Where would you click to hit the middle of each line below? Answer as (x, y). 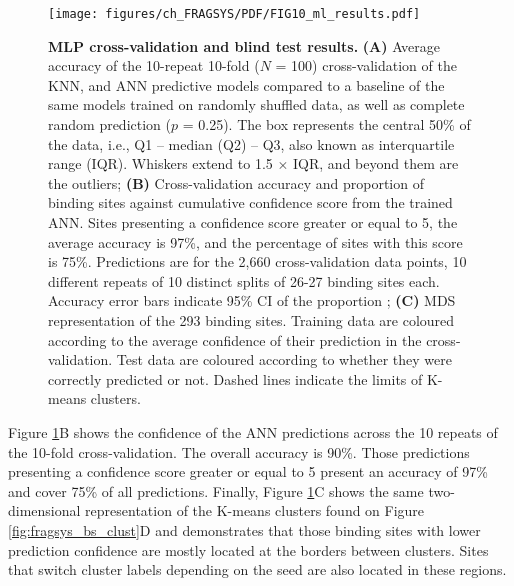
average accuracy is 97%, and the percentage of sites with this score (255, 241)
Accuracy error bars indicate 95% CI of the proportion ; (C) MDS (252, 300)
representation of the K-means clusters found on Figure (255, 510)
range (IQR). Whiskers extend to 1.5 (160, 163)
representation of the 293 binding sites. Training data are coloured (251, 319)
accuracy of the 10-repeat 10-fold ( (154, 65)
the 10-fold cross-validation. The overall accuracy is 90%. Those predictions (239, 451)
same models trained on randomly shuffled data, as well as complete (256, 104)
